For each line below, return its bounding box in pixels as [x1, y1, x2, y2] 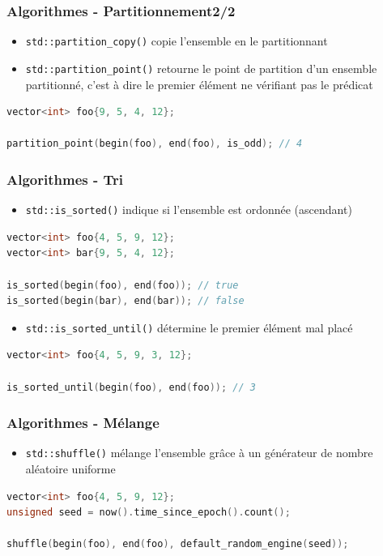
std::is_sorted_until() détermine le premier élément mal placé [25, 319, 353, 336]
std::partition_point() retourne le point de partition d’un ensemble [25, 59, 377, 76]
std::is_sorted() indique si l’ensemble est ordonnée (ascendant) [25, 201, 352, 218]
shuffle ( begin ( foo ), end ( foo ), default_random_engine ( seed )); [6, 538, 349, 550]
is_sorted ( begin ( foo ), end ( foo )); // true [6, 279, 239, 291]
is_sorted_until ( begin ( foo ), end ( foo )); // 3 [6, 381, 256, 393]
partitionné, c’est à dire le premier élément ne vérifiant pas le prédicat [25, 75, 373, 92]
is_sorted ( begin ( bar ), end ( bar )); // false [6, 295, 245, 307]
